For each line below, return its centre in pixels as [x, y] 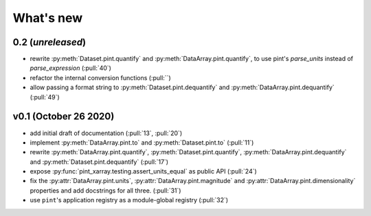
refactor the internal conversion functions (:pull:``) [100, 77]
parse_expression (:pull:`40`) [70, 68]
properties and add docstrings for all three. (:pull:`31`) [105, 190]
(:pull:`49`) [45, 97]
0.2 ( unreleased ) [49, 42]
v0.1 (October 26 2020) [64, 117]
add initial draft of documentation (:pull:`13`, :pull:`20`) [106, 133]
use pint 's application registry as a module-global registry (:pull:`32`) [129, 200]
